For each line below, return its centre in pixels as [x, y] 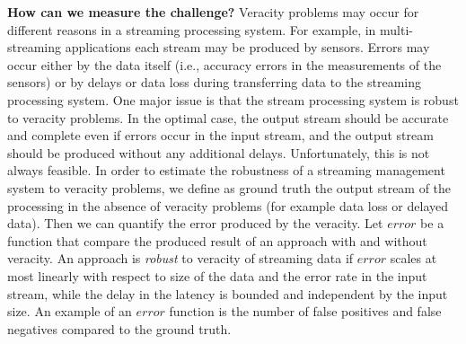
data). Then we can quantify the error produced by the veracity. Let [195, 223]
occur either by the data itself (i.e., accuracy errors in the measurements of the [224, 64]
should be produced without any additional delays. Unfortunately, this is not [219, 152]
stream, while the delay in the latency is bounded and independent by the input [228, 293]
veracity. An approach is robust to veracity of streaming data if [180, 258]
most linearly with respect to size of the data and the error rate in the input [217, 275]
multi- [397, 29]
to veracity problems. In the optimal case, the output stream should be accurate [228, 117]
